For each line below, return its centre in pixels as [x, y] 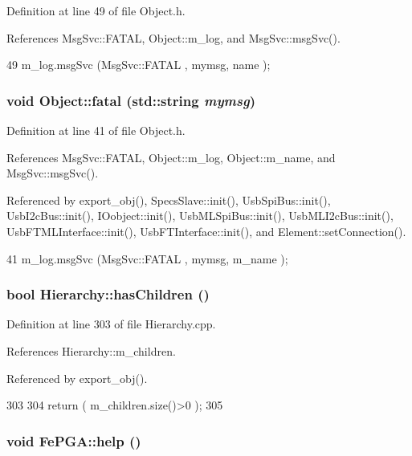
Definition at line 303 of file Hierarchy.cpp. [111, 324]
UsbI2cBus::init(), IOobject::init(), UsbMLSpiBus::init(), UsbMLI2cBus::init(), [200, 216]
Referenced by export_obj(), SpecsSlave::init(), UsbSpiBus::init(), [169, 199]
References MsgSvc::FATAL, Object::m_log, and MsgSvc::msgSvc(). [173, 37]
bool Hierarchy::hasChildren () [108, 294]
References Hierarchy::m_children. [91, 350]
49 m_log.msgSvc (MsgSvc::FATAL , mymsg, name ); [139, 65]
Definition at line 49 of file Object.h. [96, 10]
